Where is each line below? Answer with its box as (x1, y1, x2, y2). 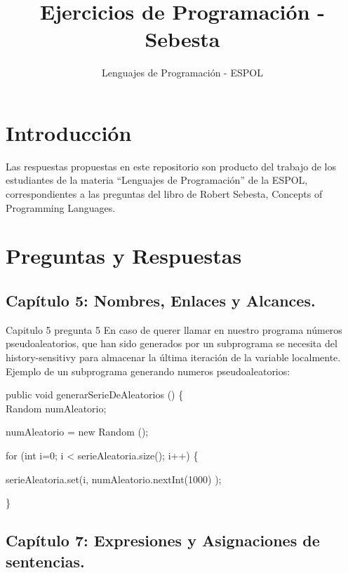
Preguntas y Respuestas (6, 241, 242, 270)
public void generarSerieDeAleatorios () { (6, 387, 184, 402)
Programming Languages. (6, 200, 116, 215)
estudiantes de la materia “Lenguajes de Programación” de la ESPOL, (6, 173, 308, 187)
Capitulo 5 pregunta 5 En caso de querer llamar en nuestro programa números (6, 322, 342, 337)
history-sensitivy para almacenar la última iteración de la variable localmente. (6, 349, 341, 364)
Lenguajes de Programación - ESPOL (102, 65, 263, 80)
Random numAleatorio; (6, 400, 107, 415)
